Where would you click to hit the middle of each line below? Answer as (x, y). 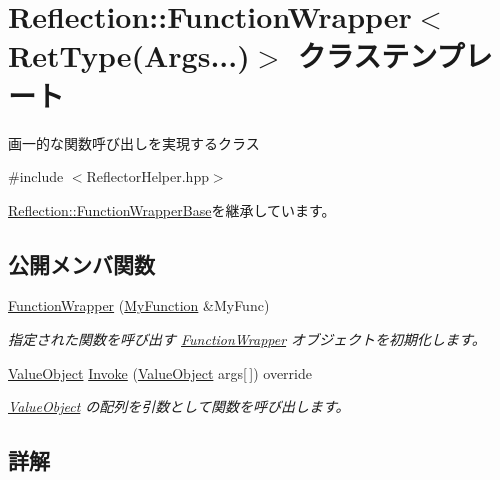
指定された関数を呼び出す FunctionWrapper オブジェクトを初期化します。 (247, 339)
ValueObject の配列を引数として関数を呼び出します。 (179, 406)
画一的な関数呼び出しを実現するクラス (134, 142)
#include (36, 176)
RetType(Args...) (129, 55)
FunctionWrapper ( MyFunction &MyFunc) (139, 305)
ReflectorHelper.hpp (147, 176)
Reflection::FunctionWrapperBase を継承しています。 (172, 209)
